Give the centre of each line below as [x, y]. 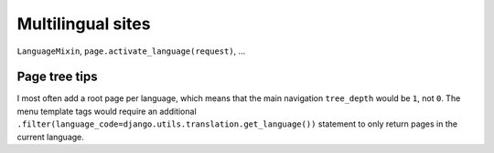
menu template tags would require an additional [107, 111]
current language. [50, 137]
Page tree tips [57, 77]
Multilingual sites [84, 24]
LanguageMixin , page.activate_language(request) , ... [131, 51]
